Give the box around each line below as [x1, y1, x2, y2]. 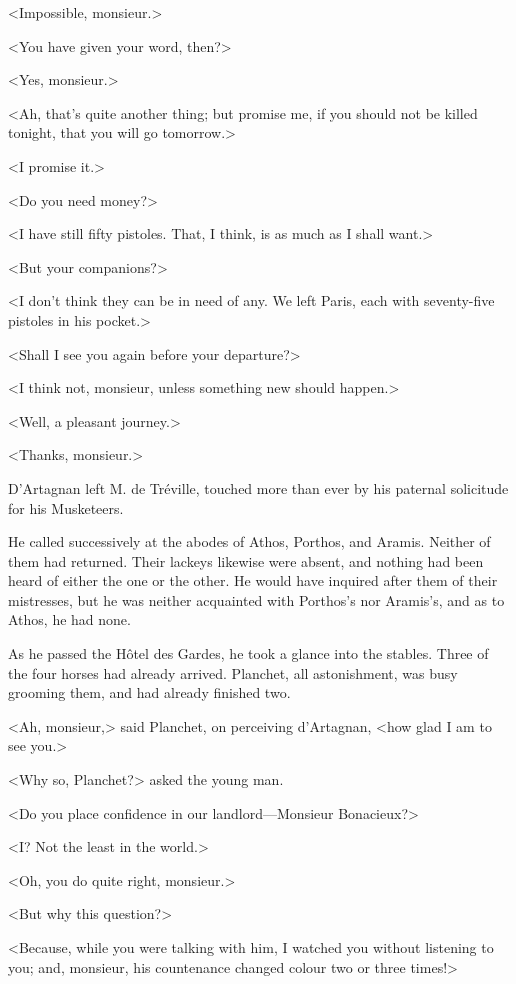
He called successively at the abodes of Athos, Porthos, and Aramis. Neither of [8, 531, 491, 552]
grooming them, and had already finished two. [8, 682, 291, 703]
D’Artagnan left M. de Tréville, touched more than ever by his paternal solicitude [8, 477, 509, 498]
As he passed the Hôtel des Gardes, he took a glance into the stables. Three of [8, 643, 489, 664]
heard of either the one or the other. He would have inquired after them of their [8, 570, 498, 591]
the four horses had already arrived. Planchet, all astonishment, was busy [8, 662, 458, 683]
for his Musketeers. [8, 497, 124, 518]
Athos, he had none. [8, 609, 131, 630]
